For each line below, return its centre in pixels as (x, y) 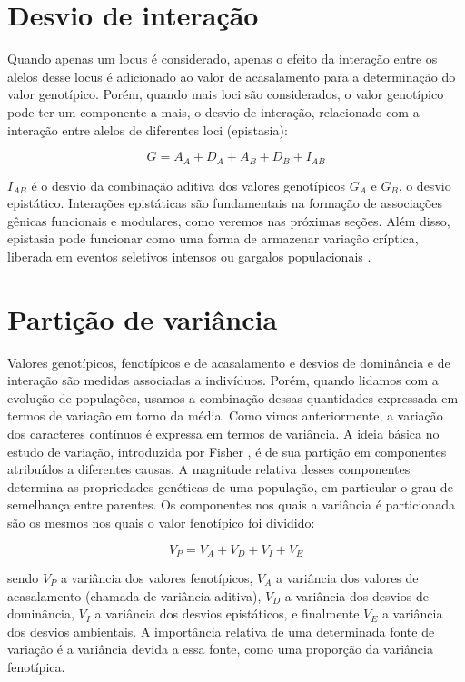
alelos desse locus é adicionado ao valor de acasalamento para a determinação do (232, 76)
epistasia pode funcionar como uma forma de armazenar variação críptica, (213, 238)
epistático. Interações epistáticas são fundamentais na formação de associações (225, 203)
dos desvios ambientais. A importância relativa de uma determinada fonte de (221, 631)
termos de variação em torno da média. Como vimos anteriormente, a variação (225, 415)
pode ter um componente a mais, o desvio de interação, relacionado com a (213, 111)
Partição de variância (143, 318)
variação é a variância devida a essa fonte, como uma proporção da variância (220, 649)
